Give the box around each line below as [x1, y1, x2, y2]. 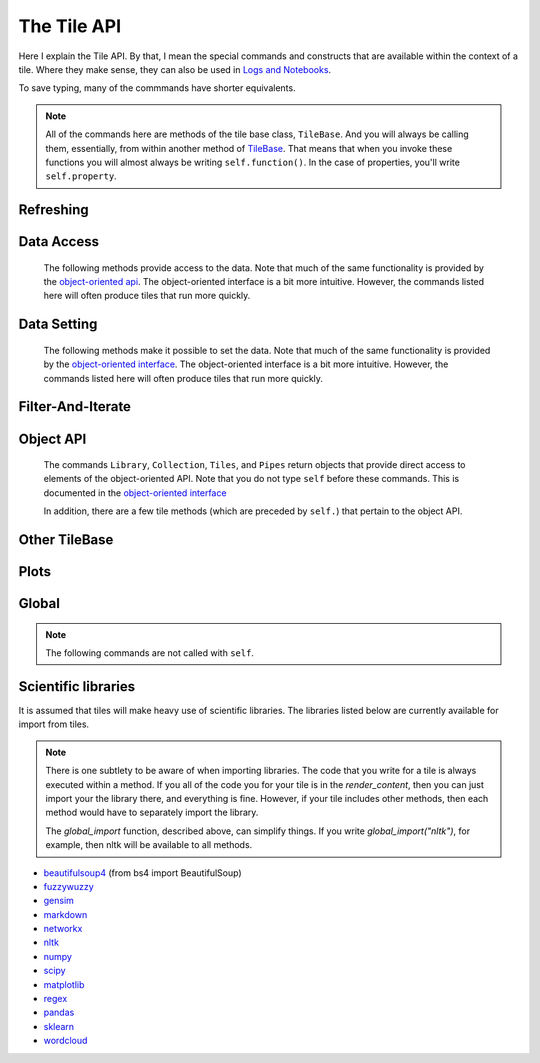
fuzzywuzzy [43, 880, 94, 892]
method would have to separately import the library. [45, 806, 259, 819]
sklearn [43, 1020, 75, 1032]
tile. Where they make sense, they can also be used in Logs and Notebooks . [18, 63, 332, 75]
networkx [43, 923, 83, 935]
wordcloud [43, 1035, 88, 1047]
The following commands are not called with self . [45, 647, 255, 659]
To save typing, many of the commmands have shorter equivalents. [18, 82, 296, 94]
